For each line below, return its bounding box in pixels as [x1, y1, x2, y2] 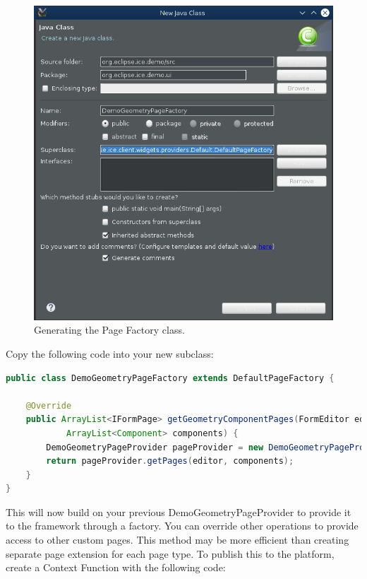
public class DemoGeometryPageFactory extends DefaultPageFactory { [6, 373, 335, 383]
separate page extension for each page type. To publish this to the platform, [6, 546, 335, 561]
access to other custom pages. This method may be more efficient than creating [6, 532, 349, 547]
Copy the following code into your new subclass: [6, 346, 214, 361]
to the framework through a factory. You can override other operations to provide [6, 518, 359, 533]
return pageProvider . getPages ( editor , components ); [46, 456, 294, 467]
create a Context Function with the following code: [6, 560, 226, 575]
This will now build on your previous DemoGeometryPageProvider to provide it [6, 504, 351, 519]
